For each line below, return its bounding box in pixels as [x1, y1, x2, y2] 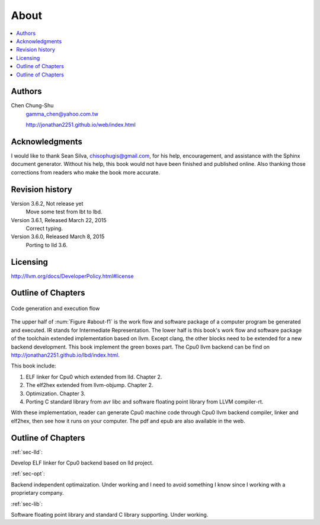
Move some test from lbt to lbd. [25, 208, 103, 216]
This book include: [11, 362, 56, 370]
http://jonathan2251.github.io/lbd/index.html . [11, 351, 120, 358]
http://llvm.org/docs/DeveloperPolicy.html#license [11, 273, 134, 280]
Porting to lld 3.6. [25, 241, 68, 248]
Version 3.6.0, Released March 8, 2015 [11, 233, 105, 240]
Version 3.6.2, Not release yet [11, 200, 84, 207]
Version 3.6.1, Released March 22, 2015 [11, 216, 107, 223]
